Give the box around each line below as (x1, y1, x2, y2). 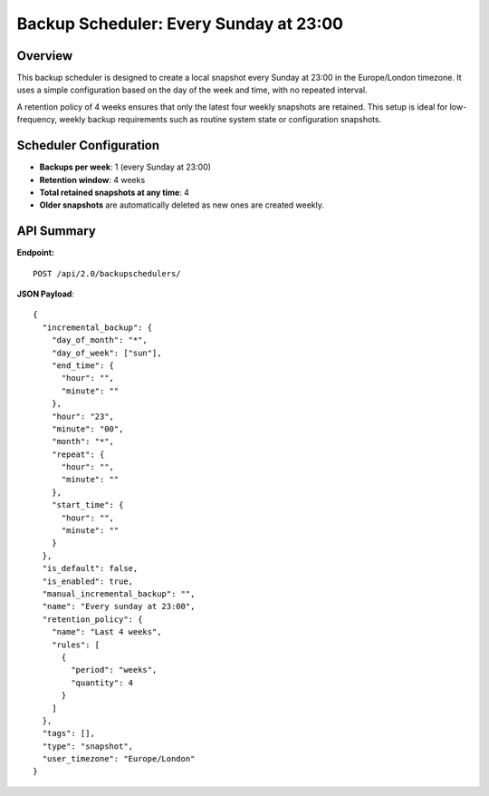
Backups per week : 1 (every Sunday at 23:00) (39, 161, 212, 172)
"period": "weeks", (71, 665, 158, 675)
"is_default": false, (42, 563, 139, 574)
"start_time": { (51, 500, 124, 510)
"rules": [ (51, 639, 101, 650)
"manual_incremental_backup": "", (42, 588, 196, 598)
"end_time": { (51, 360, 115, 371)
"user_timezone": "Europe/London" (42, 753, 196, 764)
